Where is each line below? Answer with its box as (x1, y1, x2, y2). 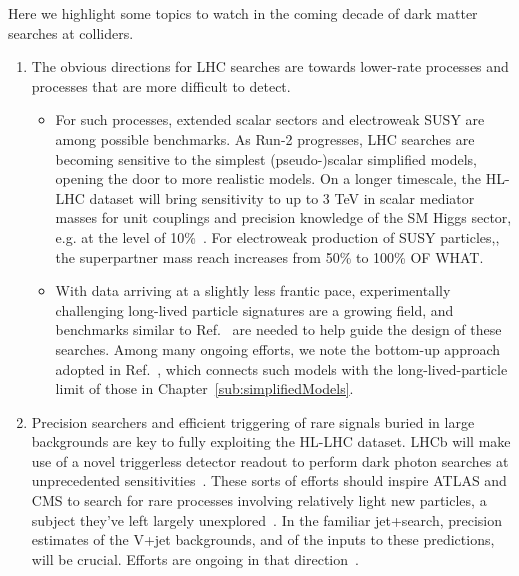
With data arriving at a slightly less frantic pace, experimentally (55, 280, 451, 301)
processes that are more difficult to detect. (31, 75, 291, 96)
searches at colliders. (8, 22, 134, 43)
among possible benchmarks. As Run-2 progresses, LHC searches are (55, 128, 475, 149)
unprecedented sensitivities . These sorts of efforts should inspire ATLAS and (31, 470, 507, 491)
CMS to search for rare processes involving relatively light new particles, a (31, 490, 487, 511)
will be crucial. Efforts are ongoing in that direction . (31, 548, 359, 569)
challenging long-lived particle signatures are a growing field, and (55, 299, 454, 320)
